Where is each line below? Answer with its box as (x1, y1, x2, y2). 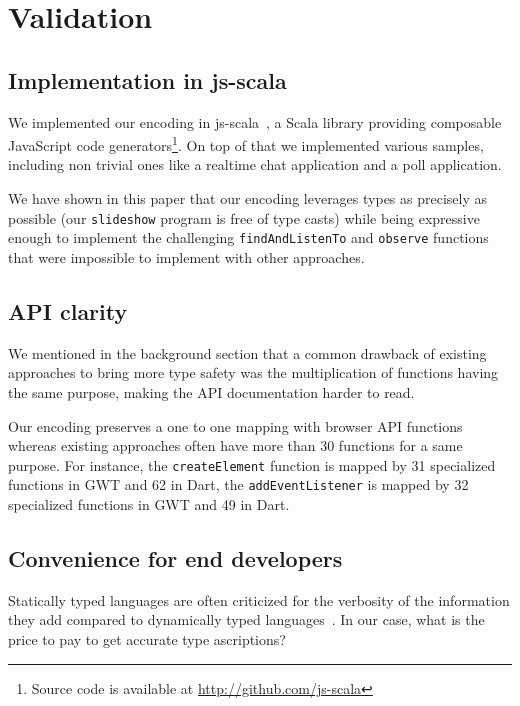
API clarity (8, 295, 128, 326)
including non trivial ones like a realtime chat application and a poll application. (8, 154, 502, 175)
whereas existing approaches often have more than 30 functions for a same (8, 435, 463, 456)
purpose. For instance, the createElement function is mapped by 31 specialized (8, 454, 496, 475)
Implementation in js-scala (8, 64, 287, 95)
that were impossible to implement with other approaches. (8, 246, 365, 267)
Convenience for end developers (8, 542, 343, 573)
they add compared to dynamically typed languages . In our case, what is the (8, 609, 485, 630)
